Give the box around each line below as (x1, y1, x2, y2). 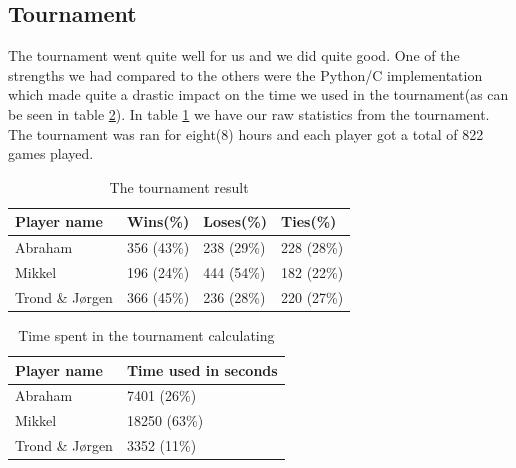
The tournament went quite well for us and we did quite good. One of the (8, 45, 460, 66)
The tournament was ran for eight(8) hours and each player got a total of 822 (8, 123, 484, 144)
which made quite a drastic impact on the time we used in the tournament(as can (8, 84, 509, 105)
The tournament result (109, 176, 249, 197)
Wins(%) (126, 211, 190, 232)
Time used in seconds (126, 359, 278, 380)
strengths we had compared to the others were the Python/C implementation (8, 64, 483, 85)
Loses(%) (203, 211, 268, 232)
